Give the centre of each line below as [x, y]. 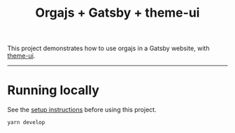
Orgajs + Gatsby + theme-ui [117, 13]
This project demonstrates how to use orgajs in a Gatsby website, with [108, 48]
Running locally [54, 90]
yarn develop [26, 123]
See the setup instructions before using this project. [82, 110]
